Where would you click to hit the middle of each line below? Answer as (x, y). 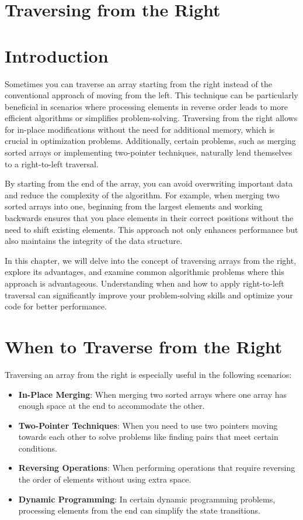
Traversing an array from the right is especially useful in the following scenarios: (148, 374)
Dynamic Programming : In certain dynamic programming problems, (147, 499)
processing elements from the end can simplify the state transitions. (139, 510)
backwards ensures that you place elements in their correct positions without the (149, 218)
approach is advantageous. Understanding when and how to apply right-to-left (144, 283)
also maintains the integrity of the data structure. (94, 241)
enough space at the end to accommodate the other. (112, 406)
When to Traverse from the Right (144, 346)
